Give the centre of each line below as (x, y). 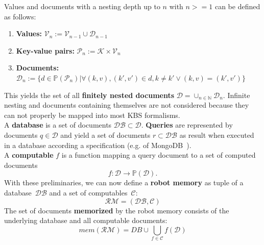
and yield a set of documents (105, 134)
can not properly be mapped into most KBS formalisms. (92, 115)
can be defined (237, 6)
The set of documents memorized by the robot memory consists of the (117, 210)
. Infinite (236, 95)
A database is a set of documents (58, 125)
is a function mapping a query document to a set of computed (159, 155)
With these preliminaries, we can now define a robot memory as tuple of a (124, 182)
